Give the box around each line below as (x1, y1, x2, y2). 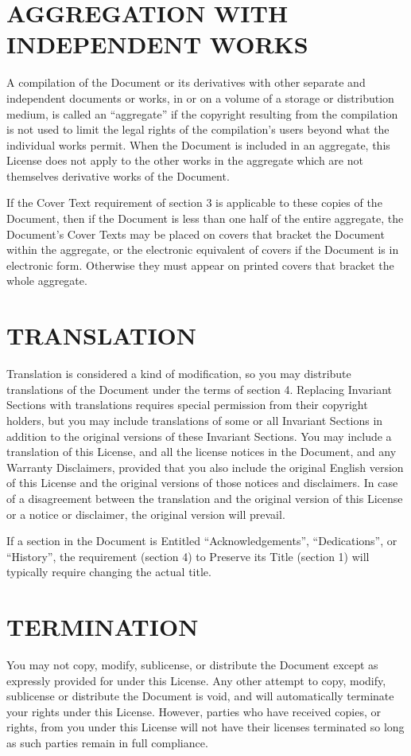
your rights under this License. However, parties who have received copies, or (6, 703, 381, 719)
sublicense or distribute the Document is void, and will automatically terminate (6, 688, 394, 704)
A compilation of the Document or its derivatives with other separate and (6, 74, 366, 91)
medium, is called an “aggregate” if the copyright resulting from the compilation (6, 105, 398, 122)
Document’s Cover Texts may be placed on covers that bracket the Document (6, 225, 385, 242)
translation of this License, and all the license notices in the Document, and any (6, 443, 397, 460)
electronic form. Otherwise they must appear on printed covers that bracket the (6, 256, 394, 273)
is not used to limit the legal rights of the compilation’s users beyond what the (6, 121, 390, 138)
